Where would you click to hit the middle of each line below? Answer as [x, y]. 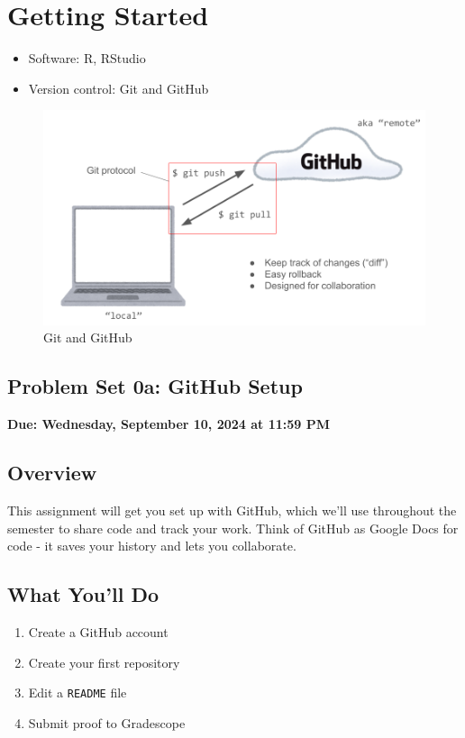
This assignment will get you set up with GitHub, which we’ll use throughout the [232, 510]
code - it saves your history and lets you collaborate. [152, 546]
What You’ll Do [83, 594]
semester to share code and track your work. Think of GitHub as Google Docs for [233, 528]
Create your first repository [104, 662]
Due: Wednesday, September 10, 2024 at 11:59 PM [169, 424]
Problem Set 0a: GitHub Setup [155, 386]
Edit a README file [77, 692]
